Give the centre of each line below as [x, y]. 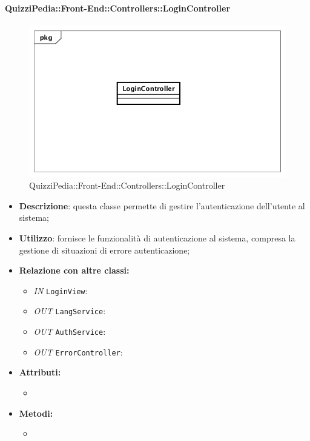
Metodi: [36, 413]
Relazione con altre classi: [74, 270]
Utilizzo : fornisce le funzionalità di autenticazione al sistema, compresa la [157, 237]
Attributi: [40, 372]
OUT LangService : [70, 311]
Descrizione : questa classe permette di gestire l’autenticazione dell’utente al [162, 205]
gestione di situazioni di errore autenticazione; [104, 250]
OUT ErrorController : [78, 352]
